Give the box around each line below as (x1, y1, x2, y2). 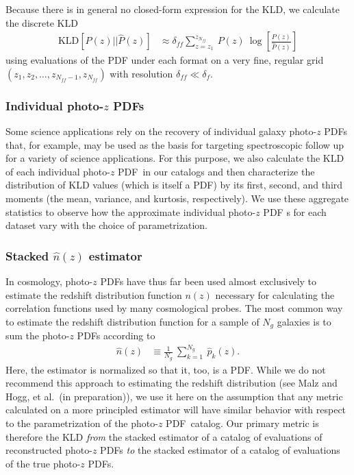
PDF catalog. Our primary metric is (166, 415, 319, 430)
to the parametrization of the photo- (5, 415, 158, 430)
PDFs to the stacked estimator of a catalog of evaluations (100, 443, 340, 457)
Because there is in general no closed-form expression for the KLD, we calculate (5, 2, 340, 16)
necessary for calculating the (215, 287, 335, 302)
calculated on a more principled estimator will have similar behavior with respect (5, 402, 346, 417)
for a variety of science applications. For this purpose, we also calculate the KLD (5, 151, 344, 165)
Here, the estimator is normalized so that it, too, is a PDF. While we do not (5, 362, 326, 376)
